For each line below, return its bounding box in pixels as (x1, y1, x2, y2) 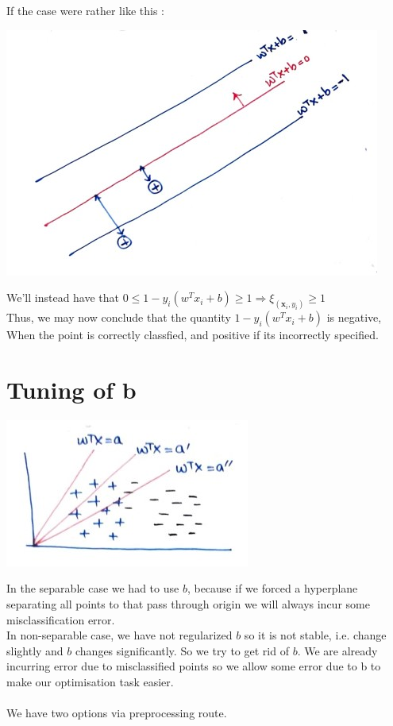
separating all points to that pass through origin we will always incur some (6, 595, 370, 612)
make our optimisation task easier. (6, 673, 174, 689)
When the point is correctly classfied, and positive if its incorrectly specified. (6, 326, 379, 343)
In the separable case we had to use (6, 580, 179, 597)
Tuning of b (6, 373, 137, 405)
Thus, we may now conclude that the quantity (6, 309, 231, 326)
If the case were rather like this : (6, 2, 164, 18)
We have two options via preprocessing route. (6, 705, 227, 721)
